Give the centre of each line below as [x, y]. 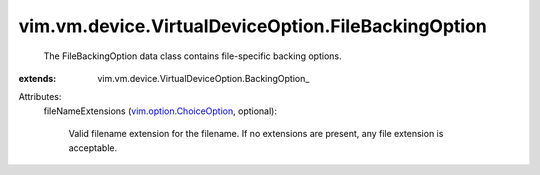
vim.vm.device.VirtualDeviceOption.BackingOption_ [203, 78]
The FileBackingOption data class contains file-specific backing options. [192, 56]
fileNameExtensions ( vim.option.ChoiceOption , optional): [160, 111]
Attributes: [40, 97]
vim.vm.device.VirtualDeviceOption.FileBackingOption [252, 26]
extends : [37, 78]
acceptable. [93, 147]
